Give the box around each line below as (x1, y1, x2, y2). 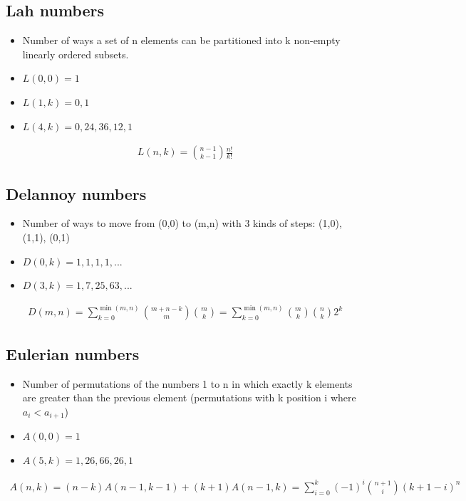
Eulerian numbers (6, 342, 140, 364)
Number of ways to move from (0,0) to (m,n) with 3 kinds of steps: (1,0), (22, 216, 342, 231)
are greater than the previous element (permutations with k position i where (22, 390, 356, 405)
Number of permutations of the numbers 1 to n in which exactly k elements (22, 376, 353, 391)
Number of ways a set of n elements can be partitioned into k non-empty (22, 33, 341, 48)
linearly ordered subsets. (22, 46, 129, 61)
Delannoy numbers (6, 182, 147, 204)
